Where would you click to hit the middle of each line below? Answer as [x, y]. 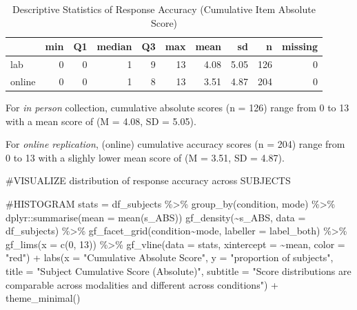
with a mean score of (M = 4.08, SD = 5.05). [101, 121]
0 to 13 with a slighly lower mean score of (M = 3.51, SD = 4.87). [145, 157]
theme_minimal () [43, 298]
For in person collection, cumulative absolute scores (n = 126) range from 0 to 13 [177, 107]
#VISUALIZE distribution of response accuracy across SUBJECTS [148, 180]
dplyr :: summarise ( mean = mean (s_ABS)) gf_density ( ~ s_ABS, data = [156, 217]
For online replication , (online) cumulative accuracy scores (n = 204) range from [175, 144]
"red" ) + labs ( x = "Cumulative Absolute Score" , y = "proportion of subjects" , [170, 257]
